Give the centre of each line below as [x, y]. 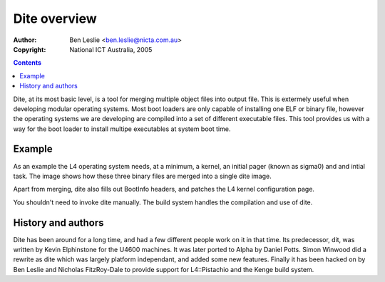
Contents [27, 63]
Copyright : [30, 49]
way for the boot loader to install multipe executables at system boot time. [122, 129]
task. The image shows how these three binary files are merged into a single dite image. [142, 176]
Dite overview [55, 19]
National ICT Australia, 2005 [111, 49]
